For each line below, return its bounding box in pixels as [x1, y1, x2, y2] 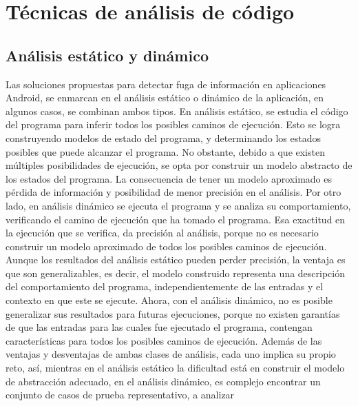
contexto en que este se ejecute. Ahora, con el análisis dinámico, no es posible [6, 293, 333, 307]
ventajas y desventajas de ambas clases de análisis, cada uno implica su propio [6, 347, 336, 361]
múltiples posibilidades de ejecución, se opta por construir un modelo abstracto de [6, 158, 352, 172]
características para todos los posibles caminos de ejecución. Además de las [6, 333, 322, 347]
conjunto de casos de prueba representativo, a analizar [6, 387, 235, 402]
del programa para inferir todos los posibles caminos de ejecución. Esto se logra [6, 117, 341, 132]
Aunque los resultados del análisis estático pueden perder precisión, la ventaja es [6, 252, 346, 267]
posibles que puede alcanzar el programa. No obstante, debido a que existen [6, 144, 325, 159]
